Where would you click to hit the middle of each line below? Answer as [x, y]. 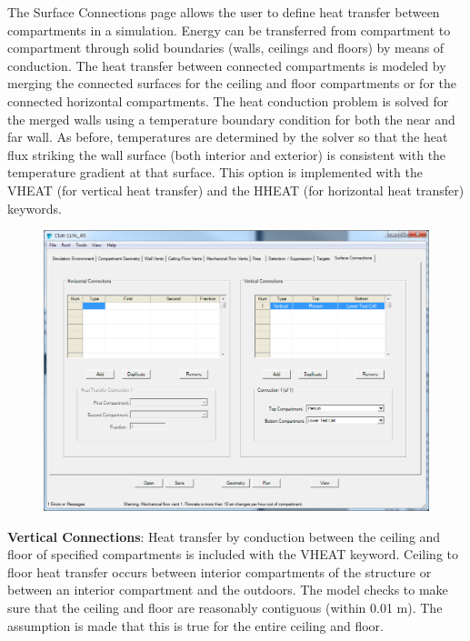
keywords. [35, 208]
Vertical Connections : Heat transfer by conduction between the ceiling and [224, 536]
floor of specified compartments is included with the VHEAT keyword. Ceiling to [233, 554]
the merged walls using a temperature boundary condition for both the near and [231, 119]
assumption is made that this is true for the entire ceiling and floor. [195, 625]
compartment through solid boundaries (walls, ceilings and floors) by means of [226, 48]
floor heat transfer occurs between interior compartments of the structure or [220, 571]
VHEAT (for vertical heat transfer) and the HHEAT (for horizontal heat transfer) [236, 190]
